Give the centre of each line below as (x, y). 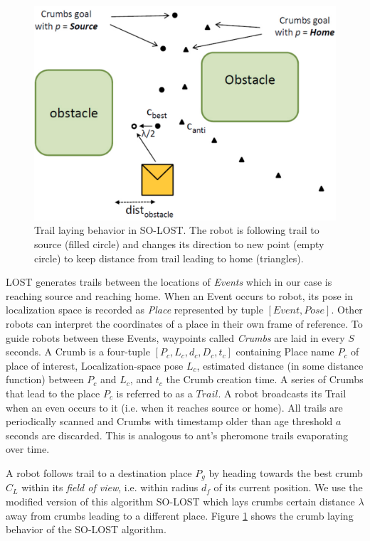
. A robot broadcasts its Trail (282, 393)
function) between (45, 379)
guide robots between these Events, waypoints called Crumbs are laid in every (175, 337)
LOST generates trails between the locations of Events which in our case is (169, 282)
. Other (347, 310)
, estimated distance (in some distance (280, 365)
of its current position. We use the (288, 487)
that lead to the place (53, 393)
